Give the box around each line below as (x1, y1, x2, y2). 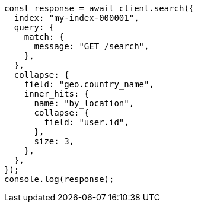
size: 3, (34, 136, 75, 146)
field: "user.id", (44, 117, 129, 127)
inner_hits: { (24, 89, 90, 98)
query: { (14, 23, 55, 32)
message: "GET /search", (34, 42, 149, 51)
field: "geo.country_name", (24, 79, 154, 89)
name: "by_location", (34, 98, 135, 108)
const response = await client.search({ (4, 4, 194, 13)
